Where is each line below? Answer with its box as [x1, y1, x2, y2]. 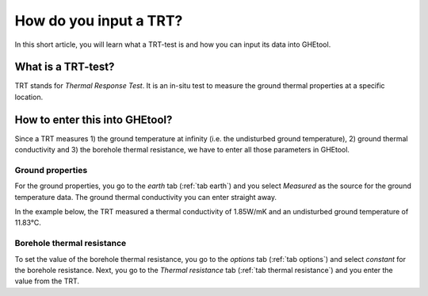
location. [14, 92, 44, 102]
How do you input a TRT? [14, 12, 183, 29]
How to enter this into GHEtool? [14, 113, 173, 126]
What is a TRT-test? [14, 60, 115, 74]
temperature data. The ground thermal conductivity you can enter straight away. [14, 192, 277, 202]
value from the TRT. [14, 276, 79, 286]
